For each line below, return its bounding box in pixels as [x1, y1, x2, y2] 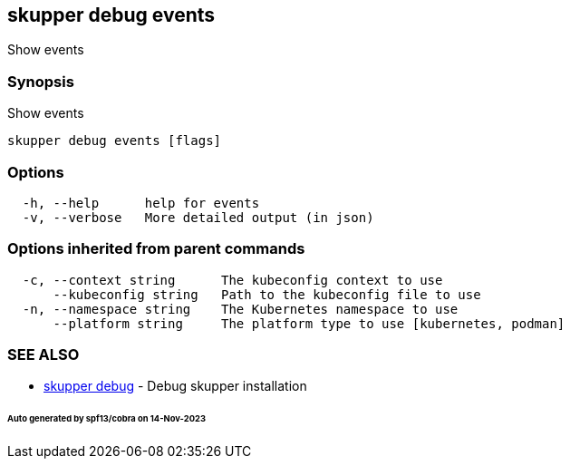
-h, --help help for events [22, 195, 260, 210]
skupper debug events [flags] [7, 133, 222, 149]
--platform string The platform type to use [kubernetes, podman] [53, 316, 565, 331]
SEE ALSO [7, 345, 80, 364]
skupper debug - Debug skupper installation [43, 378, 307, 394]
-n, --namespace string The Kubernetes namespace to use [22, 301, 459, 316]
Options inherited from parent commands [7, 239, 305, 258]
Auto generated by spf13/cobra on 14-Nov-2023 [7, 413, 206, 424]
